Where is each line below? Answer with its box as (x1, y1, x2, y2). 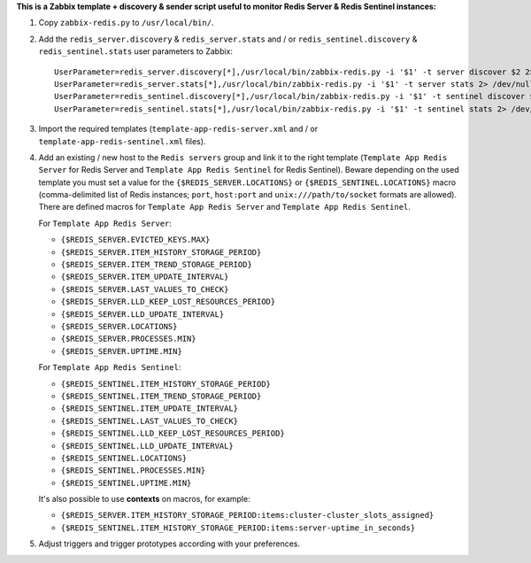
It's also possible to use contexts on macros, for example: (38, 494, 251, 505)
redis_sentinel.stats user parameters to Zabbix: (38, 46, 234, 57)
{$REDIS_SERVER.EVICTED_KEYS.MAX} (60, 235, 211, 245)
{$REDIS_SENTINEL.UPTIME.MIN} (60, 478, 192, 488)
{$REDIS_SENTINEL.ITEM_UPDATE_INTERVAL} (60, 404, 239, 413)
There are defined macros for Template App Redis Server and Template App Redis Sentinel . (38, 202, 412, 212)
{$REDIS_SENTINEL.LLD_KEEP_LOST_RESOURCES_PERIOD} (60, 428, 285, 438)
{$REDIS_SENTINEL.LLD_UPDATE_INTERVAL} (60, 441, 234, 451)
